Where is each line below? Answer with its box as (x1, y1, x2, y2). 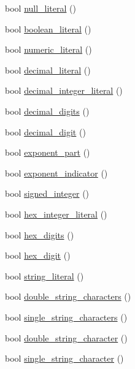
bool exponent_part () (5, 146, 90, 159)
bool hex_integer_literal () (5, 207, 107, 220)
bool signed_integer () (5, 187, 90, 200)
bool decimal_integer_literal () (5, 84, 123, 97)
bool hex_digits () (5, 228, 74, 241)
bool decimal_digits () (5, 104, 90, 117)
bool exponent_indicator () (5, 166, 108, 179)
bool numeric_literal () (5, 43, 92, 56)
